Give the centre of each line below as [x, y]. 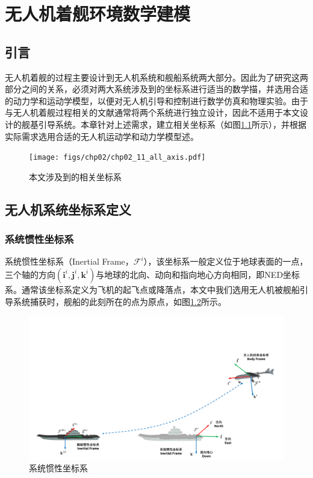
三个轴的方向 [30, 274]
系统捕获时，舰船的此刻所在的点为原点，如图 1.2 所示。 [119, 301]
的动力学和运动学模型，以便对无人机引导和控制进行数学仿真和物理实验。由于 [156, 100]
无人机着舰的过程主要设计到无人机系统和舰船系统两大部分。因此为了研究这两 [156, 77]
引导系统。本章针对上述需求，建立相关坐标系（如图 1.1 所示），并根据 [172, 124]
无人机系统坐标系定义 [68, 209]
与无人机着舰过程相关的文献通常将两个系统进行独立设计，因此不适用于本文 [152, 112]
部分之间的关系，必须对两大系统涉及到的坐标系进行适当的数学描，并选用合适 [156, 89]
